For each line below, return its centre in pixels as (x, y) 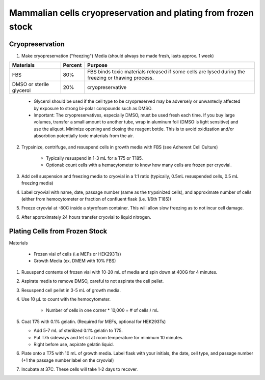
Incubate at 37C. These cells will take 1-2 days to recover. (80, 369)
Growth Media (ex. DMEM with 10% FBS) (75, 261)
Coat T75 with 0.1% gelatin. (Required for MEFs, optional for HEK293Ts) (94, 322)
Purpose (97, 65)
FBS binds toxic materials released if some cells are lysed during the (166, 72)
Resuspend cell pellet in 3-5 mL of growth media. (71, 290)
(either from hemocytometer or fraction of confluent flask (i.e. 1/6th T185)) (96, 199)
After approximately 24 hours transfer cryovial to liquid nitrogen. (86, 217)
